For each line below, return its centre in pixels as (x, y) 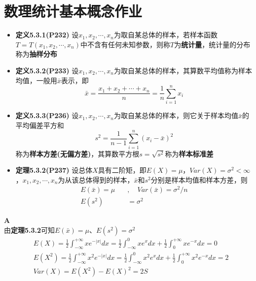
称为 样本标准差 (189, 153)
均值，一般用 (36, 80)
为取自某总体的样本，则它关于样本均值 (176, 115)
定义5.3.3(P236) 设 (47, 115)
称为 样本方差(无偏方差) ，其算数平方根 (77, 153)
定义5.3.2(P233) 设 (47, 70)
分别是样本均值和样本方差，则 (199, 179)
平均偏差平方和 (40, 125)
